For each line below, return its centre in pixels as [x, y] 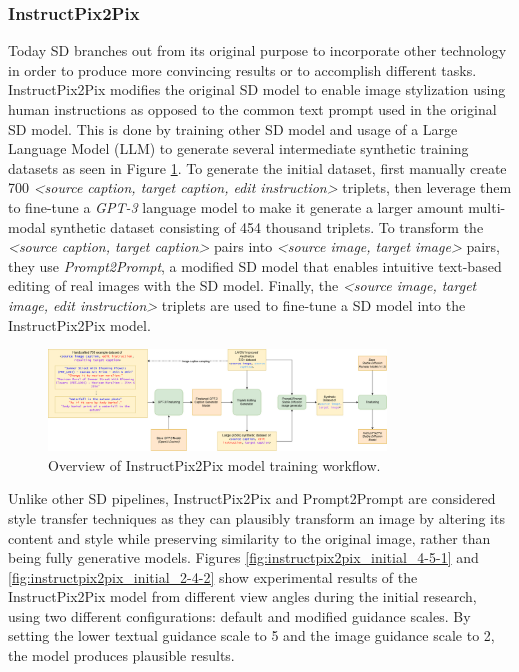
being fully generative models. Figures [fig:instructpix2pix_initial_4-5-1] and [243, 557]
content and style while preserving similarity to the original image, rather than [249, 537]
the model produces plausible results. [121, 655]
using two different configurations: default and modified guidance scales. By [239, 615]
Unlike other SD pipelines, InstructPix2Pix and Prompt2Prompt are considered [252, 498]
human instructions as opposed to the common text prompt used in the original [252, 109]
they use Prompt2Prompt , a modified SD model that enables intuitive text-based [255, 265]
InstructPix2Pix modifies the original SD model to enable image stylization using [257, 89]
